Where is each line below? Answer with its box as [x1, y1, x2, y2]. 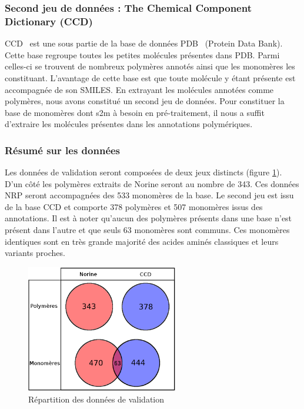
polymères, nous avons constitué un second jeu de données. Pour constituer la [5, 95, 285, 107]
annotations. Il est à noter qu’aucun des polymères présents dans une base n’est [5, 212, 292, 224]
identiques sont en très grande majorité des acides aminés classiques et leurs [5, 235, 279, 247]
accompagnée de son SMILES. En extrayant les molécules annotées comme [5, 83, 274, 95]
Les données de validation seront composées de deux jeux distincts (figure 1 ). [5, 166, 282, 178]
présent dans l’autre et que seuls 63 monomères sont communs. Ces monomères [5, 224, 290, 236]
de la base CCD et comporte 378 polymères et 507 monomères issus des [5, 200, 263, 212]
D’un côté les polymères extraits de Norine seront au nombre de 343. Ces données [5, 177, 299, 189]
